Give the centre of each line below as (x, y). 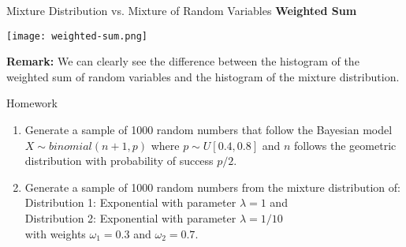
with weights (55, 233)
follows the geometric (345, 145)
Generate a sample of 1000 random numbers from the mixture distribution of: (212, 187)
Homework (32, 103)
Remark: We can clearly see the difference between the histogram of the (183, 61)
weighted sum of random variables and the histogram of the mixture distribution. (203, 76)
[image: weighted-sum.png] (77, 36)
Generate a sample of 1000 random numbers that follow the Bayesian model (209, 130)
